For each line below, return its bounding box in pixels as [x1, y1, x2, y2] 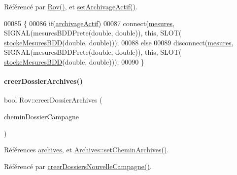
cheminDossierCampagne [4, 111, 79, 121]
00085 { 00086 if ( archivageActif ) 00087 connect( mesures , [4, 18, 174, 28]
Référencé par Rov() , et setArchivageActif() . [4, 1, 137, 11]
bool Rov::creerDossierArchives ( [4, 95, 102, 105]
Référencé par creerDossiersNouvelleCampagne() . [4, 161, 152, 171]
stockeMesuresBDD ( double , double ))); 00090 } [4, 56, 144, 67]
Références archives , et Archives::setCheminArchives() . [4, 144, 169, 155]
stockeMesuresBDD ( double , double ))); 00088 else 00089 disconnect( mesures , [4, 37, 234, 47]
